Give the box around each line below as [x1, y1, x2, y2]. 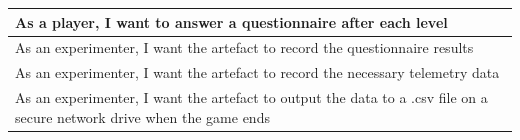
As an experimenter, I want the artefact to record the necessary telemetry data [15, 62, 500, 83]
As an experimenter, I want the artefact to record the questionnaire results [15, 37, 474, 58]
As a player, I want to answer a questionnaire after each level [15, 11, 448, 32]
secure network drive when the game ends [15, 106, 270, 127]
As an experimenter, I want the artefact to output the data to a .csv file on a [15, 87, 488, 108]
